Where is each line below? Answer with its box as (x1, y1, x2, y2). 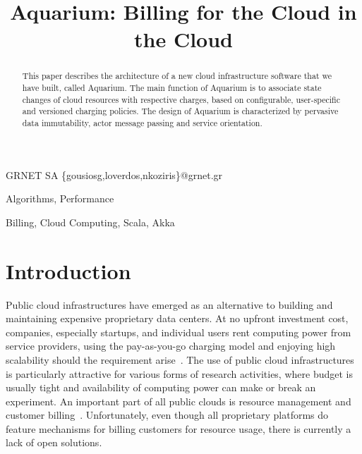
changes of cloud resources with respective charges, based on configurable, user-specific (22, 93, 341, 105)
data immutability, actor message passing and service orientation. (22, 116, 263, 128)
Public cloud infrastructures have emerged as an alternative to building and (6, 297, 333, 312)
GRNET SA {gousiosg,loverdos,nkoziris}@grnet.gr (6, 167, 223, 182)
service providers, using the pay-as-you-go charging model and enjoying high (6, 338, 336, 353)
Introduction (6, 256, 131, 285)
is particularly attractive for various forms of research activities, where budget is (6, 366, 353, 381)
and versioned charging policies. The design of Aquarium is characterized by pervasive (22, 105, 339, 117)
